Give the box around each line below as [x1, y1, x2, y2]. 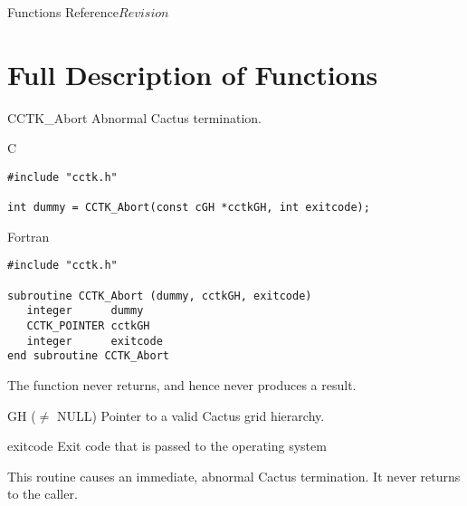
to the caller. [7, 484, 78, 503]
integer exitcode [26, 334, 163, 348]
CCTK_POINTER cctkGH [26, 320, 150, 333]
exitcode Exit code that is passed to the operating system [7, 436, 327, 455]
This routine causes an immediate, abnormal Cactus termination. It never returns [7, 466, 461, 485]
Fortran [7, 226, 50, 245]
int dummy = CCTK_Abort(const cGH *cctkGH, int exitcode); [7, 201, 370, 215]
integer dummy [26, 304, 144, 318]
